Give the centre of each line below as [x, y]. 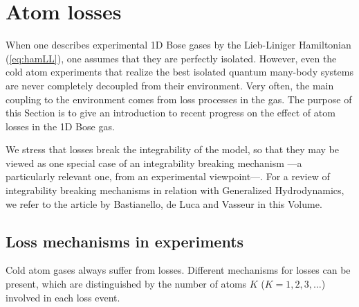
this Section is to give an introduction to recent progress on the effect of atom [171, 113]
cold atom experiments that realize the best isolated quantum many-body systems [179, 72]
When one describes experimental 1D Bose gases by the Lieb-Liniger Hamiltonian [178, 45]
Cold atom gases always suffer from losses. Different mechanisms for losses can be [178, 270]
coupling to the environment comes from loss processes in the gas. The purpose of [179, 99]
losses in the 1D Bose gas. [60, 126]
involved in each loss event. [63, 297]
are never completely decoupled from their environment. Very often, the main [170, 85]
